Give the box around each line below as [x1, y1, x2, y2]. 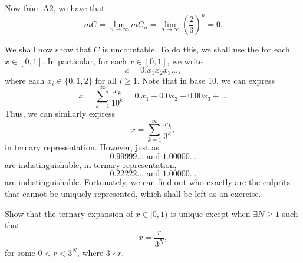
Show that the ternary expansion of [5, 207, 133, 219]
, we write [167, 54, 203, 67]
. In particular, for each [42, 54, 127, 67]
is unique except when [170, 207, 251, 219]
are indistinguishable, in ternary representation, [5, 158, 177, 170]
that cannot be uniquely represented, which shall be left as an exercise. [5, 187, 261, 199]
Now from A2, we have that [5, 2, 105, 14]
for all [95, 74, 117, 86]
